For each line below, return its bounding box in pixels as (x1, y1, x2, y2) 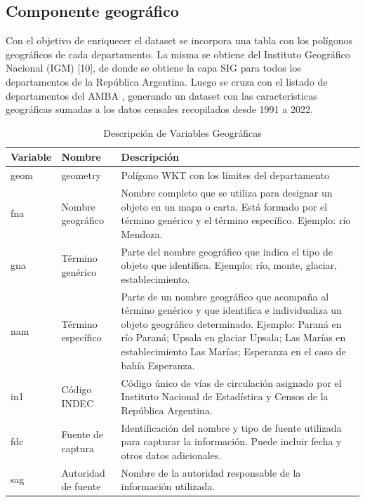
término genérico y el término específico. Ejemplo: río (121, 213, 351, 227)
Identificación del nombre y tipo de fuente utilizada (121, 420, 342, 435)
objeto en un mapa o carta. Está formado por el (121, 199, 328, 213)
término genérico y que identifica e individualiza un (121, 303, 342, 317)
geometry (61, 168, 101, 183)
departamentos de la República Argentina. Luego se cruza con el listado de (6, 74, 328, 88)
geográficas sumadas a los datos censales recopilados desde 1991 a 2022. (6, 102, 313, 117)
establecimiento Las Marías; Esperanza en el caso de (121, 344, 346, 359)
